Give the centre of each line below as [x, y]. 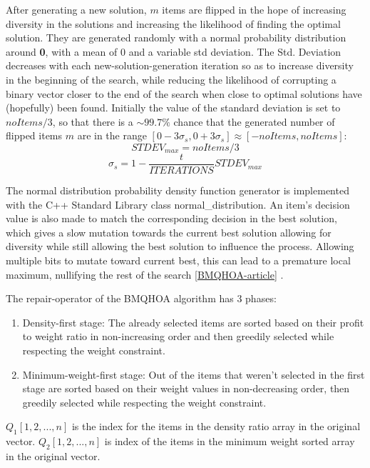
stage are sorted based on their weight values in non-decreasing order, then [186, 388]
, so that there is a [93, 121]
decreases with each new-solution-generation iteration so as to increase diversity [180, 65]
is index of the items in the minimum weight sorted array [230, 441]
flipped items [34, 135]
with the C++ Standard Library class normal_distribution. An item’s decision [178, 204]
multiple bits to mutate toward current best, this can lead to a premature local [178, 260]
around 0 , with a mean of [62, 51]
